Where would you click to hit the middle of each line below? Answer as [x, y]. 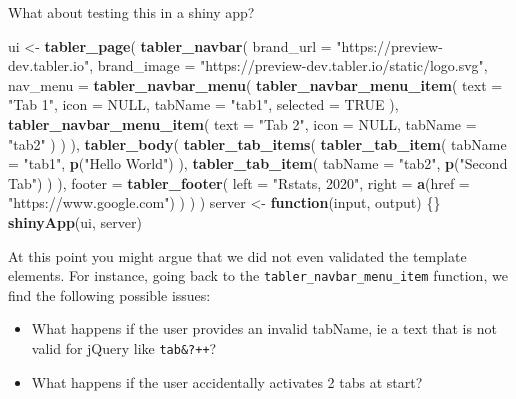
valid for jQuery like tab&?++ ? [124, 347]
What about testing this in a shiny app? [131, 12]
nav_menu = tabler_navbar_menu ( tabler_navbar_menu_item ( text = [255, 84]
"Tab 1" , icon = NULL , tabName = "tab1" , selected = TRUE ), [203, 104]
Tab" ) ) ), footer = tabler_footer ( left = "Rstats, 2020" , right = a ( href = [239, 182]
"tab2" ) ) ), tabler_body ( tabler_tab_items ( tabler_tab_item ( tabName [257, 143]
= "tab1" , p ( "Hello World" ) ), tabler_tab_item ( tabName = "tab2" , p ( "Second [258, 163]
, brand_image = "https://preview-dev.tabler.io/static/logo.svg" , [288, 65]
